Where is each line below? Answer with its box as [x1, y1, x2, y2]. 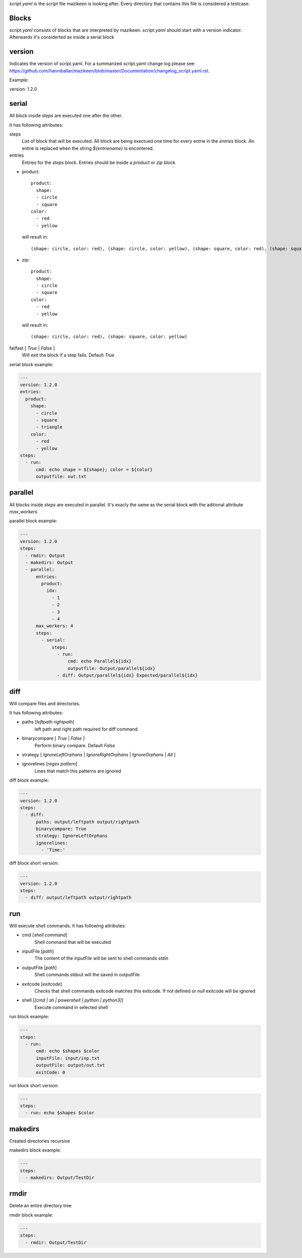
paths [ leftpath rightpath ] [22, 719, 75, 725]
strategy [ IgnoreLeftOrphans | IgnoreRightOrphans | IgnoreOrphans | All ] [22, 751, 176, 757]
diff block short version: [9, 860, 59, 866]
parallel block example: [9, 518, 57, 524]
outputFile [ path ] [22, 965, 57, 971]
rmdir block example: [9, 1212, 53, 1218]
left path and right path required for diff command [34, 726, 138, 732]
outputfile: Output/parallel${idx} [67, 666, 156, 671]
